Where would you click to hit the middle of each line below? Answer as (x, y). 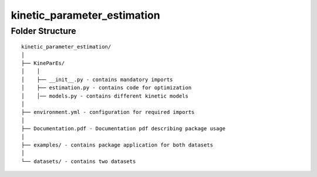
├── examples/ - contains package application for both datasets (117, 145)
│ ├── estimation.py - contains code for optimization (107, 88)
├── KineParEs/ (43, 63)
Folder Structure (43, 31)
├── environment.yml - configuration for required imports (108, 112)
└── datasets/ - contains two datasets (79, 161)
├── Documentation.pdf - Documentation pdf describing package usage (124, 129)
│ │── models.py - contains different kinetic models (105, 96)
